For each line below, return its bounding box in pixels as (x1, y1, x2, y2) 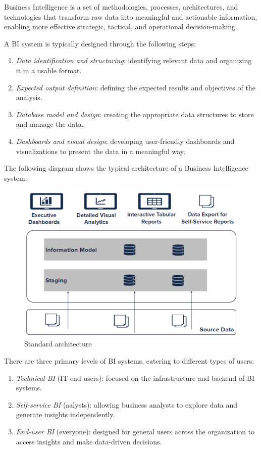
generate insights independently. (16, 409, 115, 420)
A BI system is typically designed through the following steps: (4, 38, 196, 48)
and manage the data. (16, 119, 84, 129)
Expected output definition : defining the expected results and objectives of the (16, 82, 255, 92)
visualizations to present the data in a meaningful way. (16, 145, 185, 156)
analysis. (16, 92, 42, 103)
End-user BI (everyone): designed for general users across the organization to (16, 426, 255, 436)
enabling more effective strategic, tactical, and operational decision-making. (4, 21, 237, 32)
